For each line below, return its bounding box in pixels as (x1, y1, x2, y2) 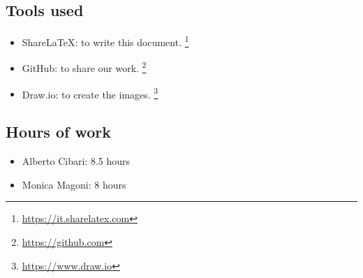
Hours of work (6, 121, 111, 142)
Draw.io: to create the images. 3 (22, 85, 158, 101)
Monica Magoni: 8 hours (22, 177, 126, 191)
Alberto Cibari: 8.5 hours (22, 154, 131, 168)
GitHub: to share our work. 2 (22, 59, 147, 75)
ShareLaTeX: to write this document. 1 (22, 33, 189, 49)
